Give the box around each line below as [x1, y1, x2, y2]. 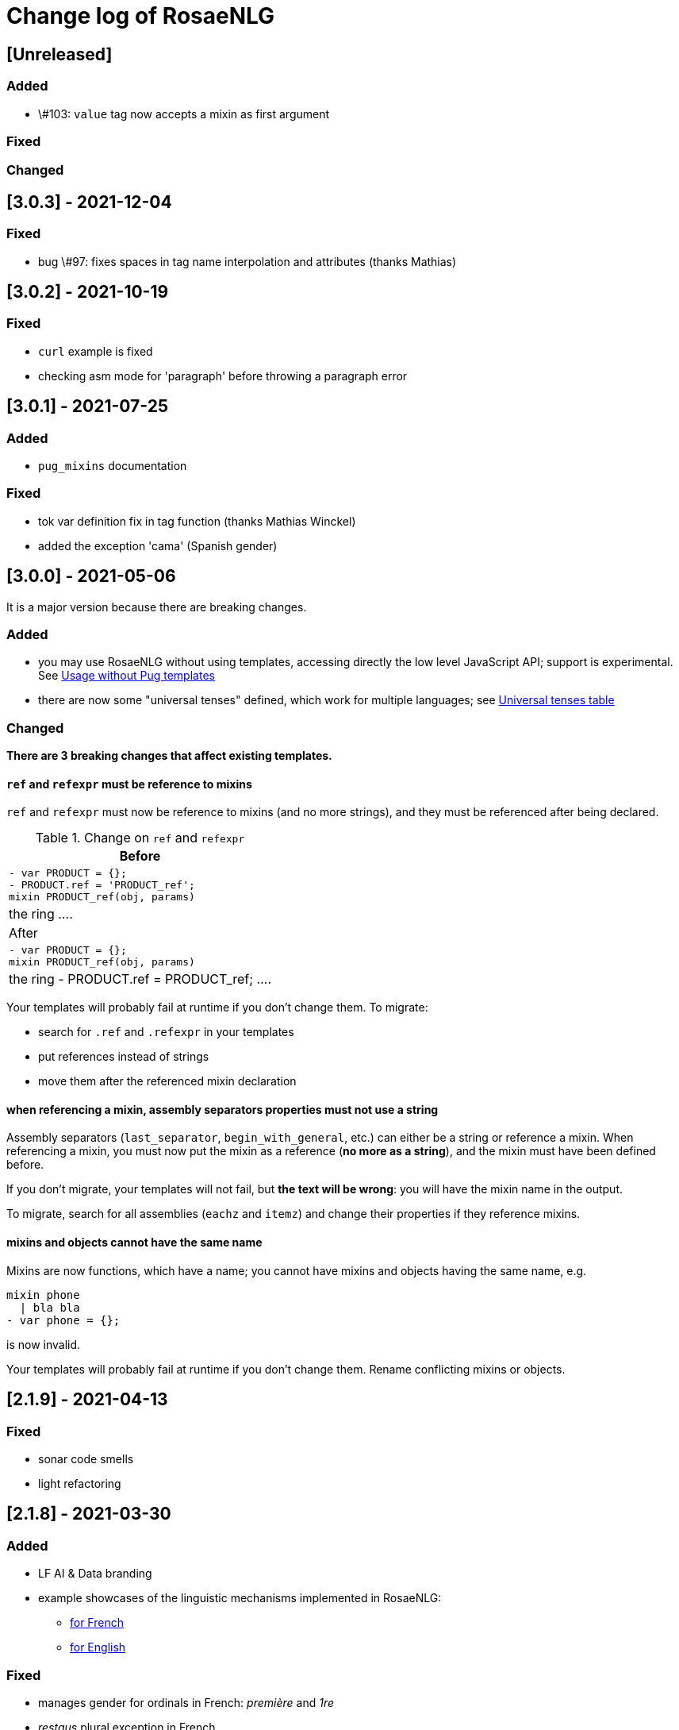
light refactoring [38, 1476, 121, 1490]
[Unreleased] [6, 44, 113, 64]
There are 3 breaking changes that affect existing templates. [6, 749, 332, 763]
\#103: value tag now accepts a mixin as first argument [38, 106, 330, 121]
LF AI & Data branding [38, 1566, 152, 1581]
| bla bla [19, 1300, 80, 1314]
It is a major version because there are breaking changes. [6, 599, 307, 614]
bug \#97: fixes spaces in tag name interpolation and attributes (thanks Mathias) [38, 254, 457, 268]
